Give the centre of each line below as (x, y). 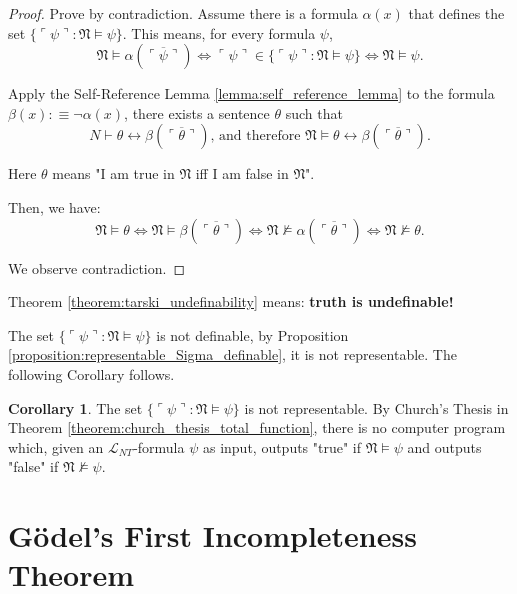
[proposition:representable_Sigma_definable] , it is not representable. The (232, 354)
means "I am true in (113, 173)
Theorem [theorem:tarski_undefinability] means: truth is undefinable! (231, 301)
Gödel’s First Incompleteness (212, 535)
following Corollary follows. (91, 373)
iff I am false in (242, 173)
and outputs (444, 446)
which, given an (56, 446)
